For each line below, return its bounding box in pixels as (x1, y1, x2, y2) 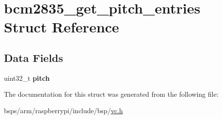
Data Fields (4, 50, 63, 65)
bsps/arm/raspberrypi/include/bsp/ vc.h (4, 105, 123, 115)
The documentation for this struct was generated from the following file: (4, 89, 219, 99)
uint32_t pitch (4, 73, 50, 83)
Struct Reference (4, 17, 119, 37)
